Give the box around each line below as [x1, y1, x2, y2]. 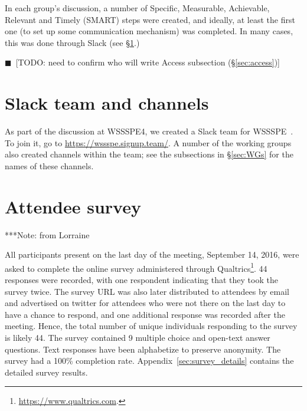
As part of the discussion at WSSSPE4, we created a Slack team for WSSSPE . [5, 125, 293, 137]
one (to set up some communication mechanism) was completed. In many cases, [5, 25, 293, 37]
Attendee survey [5, 194, 141, 218]
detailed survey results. [5, 366, 88, 378]
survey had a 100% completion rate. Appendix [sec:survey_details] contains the [5, 354, 294, 367]
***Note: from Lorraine [5, 228, 90, 241]
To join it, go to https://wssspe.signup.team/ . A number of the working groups [5, 136, 292, 149]
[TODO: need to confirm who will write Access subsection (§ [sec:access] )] [15, 56, 280, 68]
